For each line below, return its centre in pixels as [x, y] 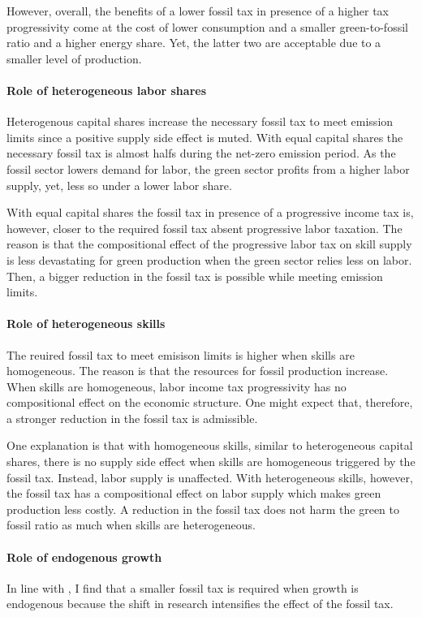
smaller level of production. [74, 58]
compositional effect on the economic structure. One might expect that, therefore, [210, 402]
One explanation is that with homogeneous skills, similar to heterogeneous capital [210, 445]
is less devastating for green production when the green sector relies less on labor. [209, 259]
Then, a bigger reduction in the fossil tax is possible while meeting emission [195, 276]
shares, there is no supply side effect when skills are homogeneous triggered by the [211, 462]
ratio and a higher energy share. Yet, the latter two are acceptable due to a [194, 43]
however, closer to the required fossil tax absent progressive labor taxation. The [205, 228]
